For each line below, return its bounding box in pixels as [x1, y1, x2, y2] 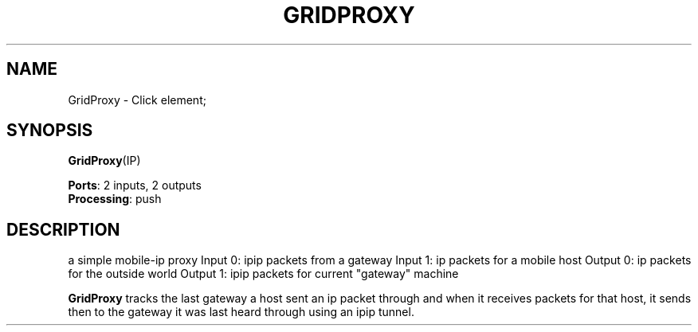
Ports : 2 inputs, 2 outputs [68, 178, 202, 193]
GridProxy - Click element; [68, 92, 206, 107]
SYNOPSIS [6, 120, 93, 141]
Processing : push [68, 192, 162, 206]
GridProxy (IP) [68, 154, 141, 168]
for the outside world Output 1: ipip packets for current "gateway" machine [68, 267, 459, 281]
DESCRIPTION [6, 219, 120, 240]
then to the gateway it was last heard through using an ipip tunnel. [68, 305, 414, 319]
